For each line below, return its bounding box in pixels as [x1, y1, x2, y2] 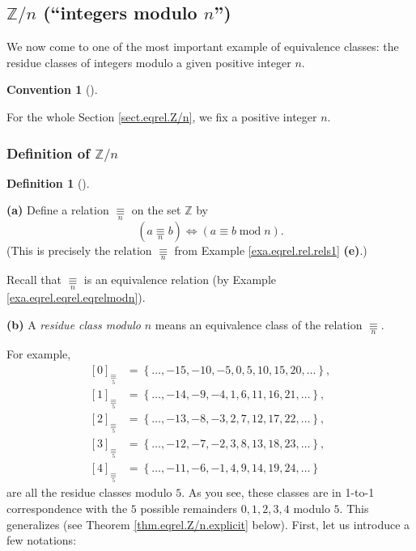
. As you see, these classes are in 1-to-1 [181, 484, 375, 501]
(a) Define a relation [6, 201, 109, 218]
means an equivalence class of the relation [155, 316, 363, 333]
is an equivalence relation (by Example [83, 270, 276, 287]
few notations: [6, 532, 77, 549]
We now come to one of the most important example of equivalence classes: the [6, 38, 399, 55]
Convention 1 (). [6, 81, 98, 98]
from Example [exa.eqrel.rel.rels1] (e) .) [174, 241, 367, 258]
